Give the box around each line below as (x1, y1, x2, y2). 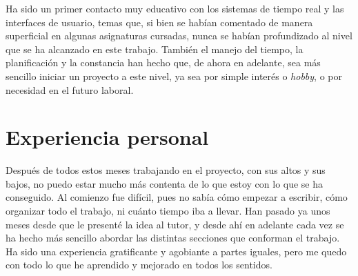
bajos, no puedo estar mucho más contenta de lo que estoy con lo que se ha (6, 176, 324, 190)
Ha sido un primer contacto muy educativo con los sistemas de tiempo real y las (6, 1, 344, 15)
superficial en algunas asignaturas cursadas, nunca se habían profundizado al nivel (6, 28, 352, 43)
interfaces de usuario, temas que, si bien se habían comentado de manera (6, 14, 313, 29)
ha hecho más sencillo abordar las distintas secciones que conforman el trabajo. (6, 230, 340, 245)
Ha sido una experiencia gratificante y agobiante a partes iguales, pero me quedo (6, 244, 347, 258)
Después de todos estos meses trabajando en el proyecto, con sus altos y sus (6, 163, 326, 177)
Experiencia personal (6, 123, 209, 151)
